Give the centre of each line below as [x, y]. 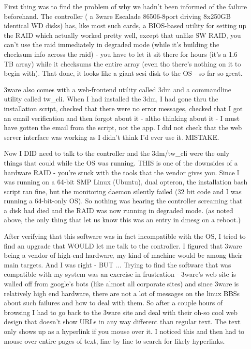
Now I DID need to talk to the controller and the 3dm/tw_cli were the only [117, 153]
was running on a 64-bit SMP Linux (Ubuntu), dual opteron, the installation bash [126, 182]
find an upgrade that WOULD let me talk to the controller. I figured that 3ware [123, 245]
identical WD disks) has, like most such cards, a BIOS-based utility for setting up [125, 25]
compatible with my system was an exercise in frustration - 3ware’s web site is [120, 274]
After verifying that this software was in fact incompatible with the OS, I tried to [125, 236]
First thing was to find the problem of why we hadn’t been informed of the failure [125, 6]
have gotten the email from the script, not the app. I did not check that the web [123, 127]
